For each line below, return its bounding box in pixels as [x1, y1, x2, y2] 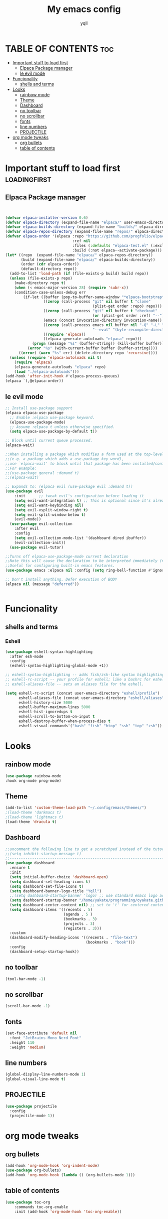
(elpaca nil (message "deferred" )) [5, 581, 79, 587]
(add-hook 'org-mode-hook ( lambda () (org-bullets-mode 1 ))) [5, 1173, 135, 1178]
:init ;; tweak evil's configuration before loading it [14, 493, 144, 498]
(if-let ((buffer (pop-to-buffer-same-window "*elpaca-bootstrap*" [23, 295, 166, 300]
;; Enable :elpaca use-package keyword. [9, 415, 95, 420]
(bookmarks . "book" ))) [85, 940, 135, 945]
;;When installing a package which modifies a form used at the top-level [5, 452, 164, 457]
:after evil [14, 526, 39, 531]
